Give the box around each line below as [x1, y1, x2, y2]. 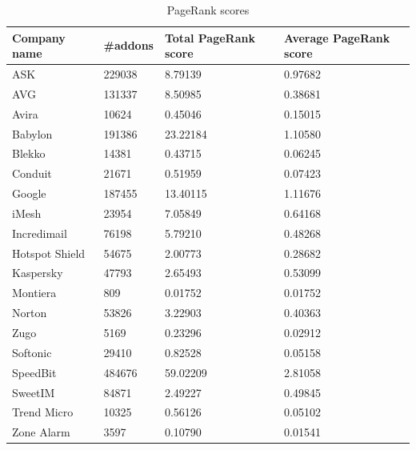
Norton [12, 304, 47, 321]
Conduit [12, 165, 52, 182]
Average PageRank [284, 29, 390, 46]
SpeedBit [12, 364, 57, 380]
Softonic [12, 344, 52, 360]
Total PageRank [164, 29, 255, 46]
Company [12, 29, 66, 46]
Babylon [12, 125, 53, 142]
